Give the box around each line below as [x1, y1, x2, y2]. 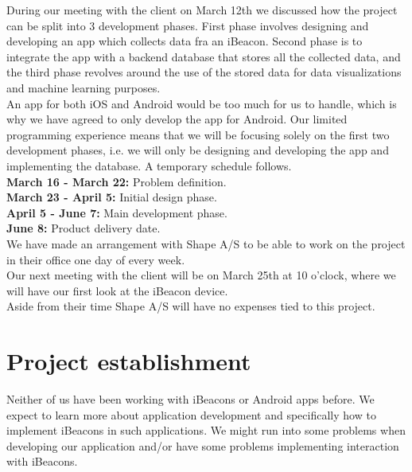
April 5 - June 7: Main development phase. [6, 204, 227, 220]
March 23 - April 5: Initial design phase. [6, 189, 217, 205]
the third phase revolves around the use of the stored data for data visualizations [6, 64, 402, 80]
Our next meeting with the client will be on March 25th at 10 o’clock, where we [6, 267, 396, 283]
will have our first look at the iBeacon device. [6, 282, 228, 298]
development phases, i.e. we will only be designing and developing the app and [6, 142, 389, 158]
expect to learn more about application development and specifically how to [6, 406, 376, 423]
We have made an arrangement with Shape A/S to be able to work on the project [6, 235, 406, 252]
